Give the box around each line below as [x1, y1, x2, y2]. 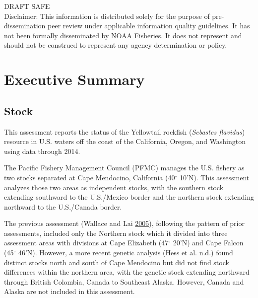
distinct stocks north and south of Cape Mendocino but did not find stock [4, 257, 229, 267]
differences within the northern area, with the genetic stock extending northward [4, 267, 250, 277]
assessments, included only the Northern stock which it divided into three [4, 227, 228, 238]
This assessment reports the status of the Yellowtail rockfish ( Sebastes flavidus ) [4, 126, 245, 137]
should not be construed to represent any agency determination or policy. [4, 40, 227, 50]
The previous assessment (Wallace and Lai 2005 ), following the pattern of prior [4, 218, 245, 228]
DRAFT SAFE [4, 1, 50, 11]
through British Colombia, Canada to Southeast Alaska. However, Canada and [4, 276, 244, 287]
